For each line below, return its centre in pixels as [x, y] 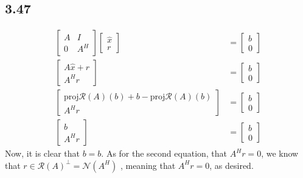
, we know [280, 153]
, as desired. [232, 165]
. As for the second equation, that [164, 153]
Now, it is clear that [42, 153]
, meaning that [148, 165]
